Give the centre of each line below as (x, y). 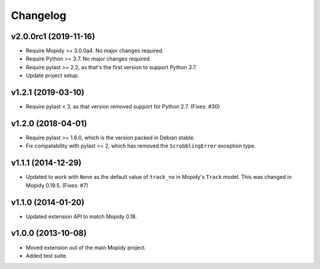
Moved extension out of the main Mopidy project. (86, 247)
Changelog (39, 15)
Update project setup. (52, 76)
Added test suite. (47, 255)
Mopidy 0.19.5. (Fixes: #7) (57, 185)
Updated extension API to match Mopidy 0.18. (81, 216)
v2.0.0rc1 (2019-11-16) (53, 36)
